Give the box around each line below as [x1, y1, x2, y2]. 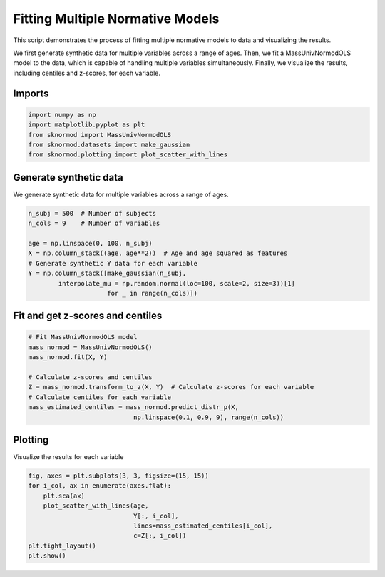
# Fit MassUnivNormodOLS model [28, 333, 138, 341]
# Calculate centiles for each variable [28, 393, 171, 401]
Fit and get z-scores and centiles [13, 310, 163, 322]
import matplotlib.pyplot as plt [28, 121, 145, 129]
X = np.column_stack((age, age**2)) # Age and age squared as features [28, 249, 288, 257]
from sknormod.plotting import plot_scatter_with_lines [28, 151, 228, 159]
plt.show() [28, 552, 66, 560]
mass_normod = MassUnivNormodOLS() [28, 343, 153, 351]
